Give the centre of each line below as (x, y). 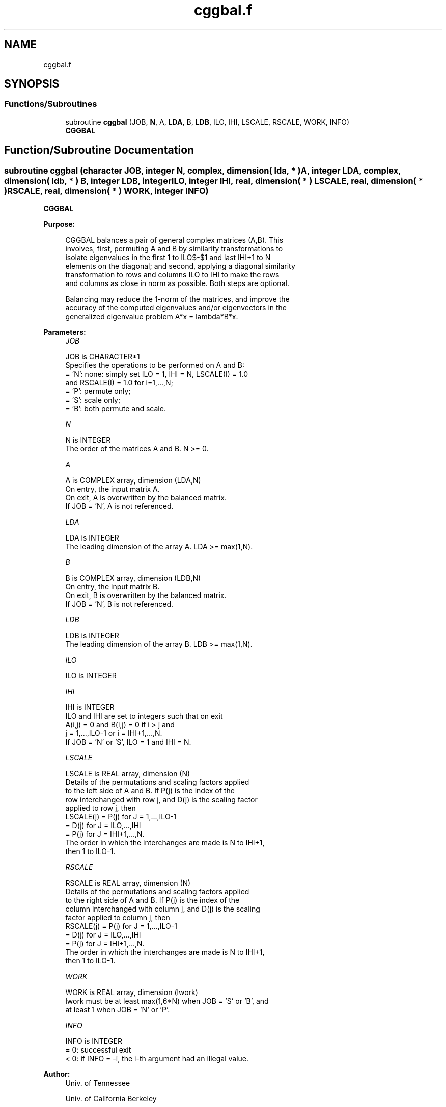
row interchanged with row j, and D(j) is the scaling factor (161, 800)
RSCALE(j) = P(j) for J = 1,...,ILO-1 (121, 926)
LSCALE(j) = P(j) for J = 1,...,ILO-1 (121, 817)
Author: (57, 1074)
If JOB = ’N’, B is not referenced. (119, 604)
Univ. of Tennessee (98, 1083)
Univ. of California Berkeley (111, 1099)
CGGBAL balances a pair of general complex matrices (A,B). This (174, 240)
